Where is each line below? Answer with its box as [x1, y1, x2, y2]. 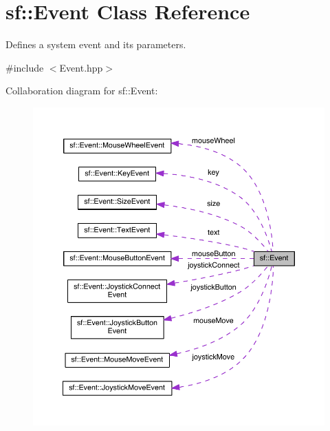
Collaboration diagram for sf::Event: [5, 83, 158, 98]
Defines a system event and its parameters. [5, 37, 186, 52]
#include [5, 60, 44, 74]
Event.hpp [59, 60, 103, 74]
